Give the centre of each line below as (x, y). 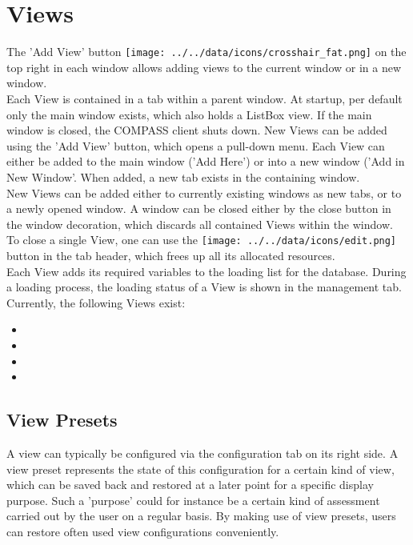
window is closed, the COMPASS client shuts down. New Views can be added (197, 130)
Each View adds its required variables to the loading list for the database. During (206, 271)
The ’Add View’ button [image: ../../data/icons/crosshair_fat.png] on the (206, 52)
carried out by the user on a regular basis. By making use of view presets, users (201, 516)
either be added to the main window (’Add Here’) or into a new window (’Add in (206, 161)
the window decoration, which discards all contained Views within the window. (200, 224)
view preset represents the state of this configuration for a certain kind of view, (200, 469)
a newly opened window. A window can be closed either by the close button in (199, 208)
